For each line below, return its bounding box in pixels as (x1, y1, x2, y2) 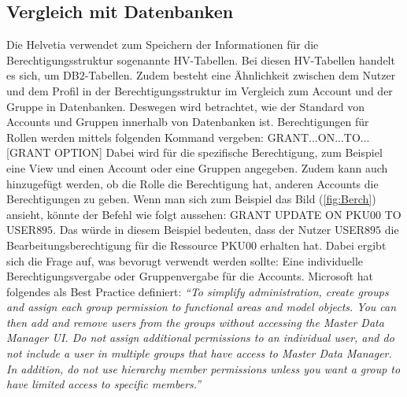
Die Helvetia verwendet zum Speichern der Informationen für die (6, 36, 319, 53)
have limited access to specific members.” (6, 376, 202, 392)
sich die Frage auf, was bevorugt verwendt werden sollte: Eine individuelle (6, 252, 364, 269)
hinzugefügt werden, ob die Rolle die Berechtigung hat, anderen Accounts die (6, 175, 379, 191)
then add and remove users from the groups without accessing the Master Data (6, 314, 384, 330)
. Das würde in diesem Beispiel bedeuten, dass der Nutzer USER (53, 221, 365, 238)
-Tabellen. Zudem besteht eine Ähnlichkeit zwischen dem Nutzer (84, 67, 396, 83)
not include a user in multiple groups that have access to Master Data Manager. (6, 345, 392, 362)
